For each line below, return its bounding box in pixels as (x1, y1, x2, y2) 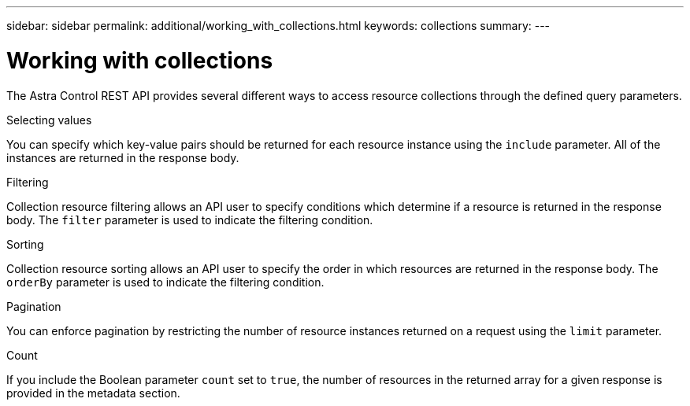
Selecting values (6, 113, 92, 127)
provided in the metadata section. (6, 386, 180, 400)
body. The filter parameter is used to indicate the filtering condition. (6, 212, 373, 227)
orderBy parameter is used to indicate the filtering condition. (6, 275, 325, 289)
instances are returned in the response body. (6, 150, 239, 164)
